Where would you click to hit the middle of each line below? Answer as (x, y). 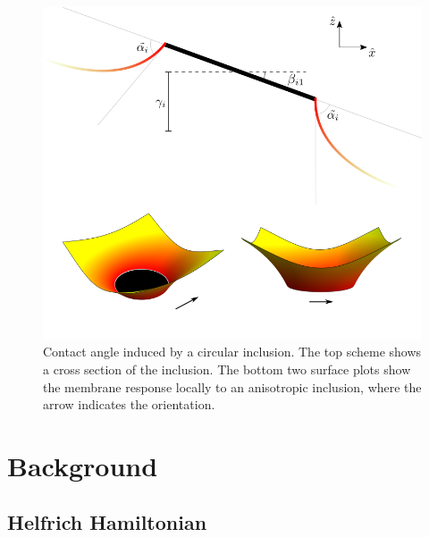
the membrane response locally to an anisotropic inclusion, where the (232, 386)
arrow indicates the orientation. (129, 404)
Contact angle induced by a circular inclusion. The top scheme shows (232, 352)
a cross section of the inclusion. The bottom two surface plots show (227, 369)
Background (83, 465)
